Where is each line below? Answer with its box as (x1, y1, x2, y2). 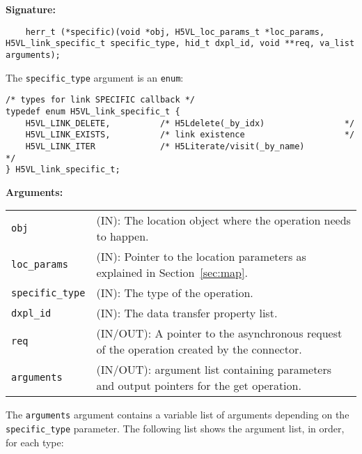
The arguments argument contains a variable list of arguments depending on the (6, 407, 349, 422)
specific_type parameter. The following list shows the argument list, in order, (6, 421, 345, 436)
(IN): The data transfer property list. (96, 305, 278, 321)
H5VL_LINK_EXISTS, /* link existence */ (25, 130, 355, 140)
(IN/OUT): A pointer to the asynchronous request (96, 325, 343, 342)
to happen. (96, 228, 149, 245)
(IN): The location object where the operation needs (96, 212, 351, 229)
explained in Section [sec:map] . (96, 264, 248, 281)
